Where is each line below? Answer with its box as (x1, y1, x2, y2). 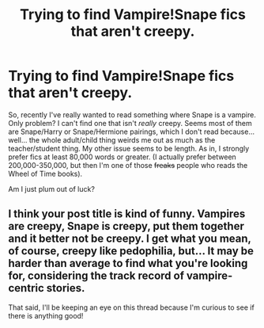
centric (8, 281, 45, 295)
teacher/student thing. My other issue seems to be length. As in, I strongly (8, 143, 250, 153)
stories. (46, 281, 85, 295)
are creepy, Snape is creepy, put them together (8, 219, 245, 233)
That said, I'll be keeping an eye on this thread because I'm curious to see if (8, 303, 255, 312)
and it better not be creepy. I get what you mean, (8, 232, 251, 246)
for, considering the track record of (8, 269, 184, 283)
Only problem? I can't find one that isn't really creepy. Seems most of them (8, 118, 253, 128)
